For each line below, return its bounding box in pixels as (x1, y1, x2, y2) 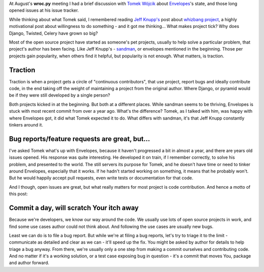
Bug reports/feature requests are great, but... (9, 135, 150, 143)
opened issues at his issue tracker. (9, 7, 79, 13)
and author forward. (9, 260, 49, 266)
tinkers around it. (9, 122, 44, 127)
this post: (9, 191, 28, 197)
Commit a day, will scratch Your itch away (9, 204, 139, 212)
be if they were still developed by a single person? (9, 92, 110, 98)
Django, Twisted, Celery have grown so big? (9, 30, 98, 36)
